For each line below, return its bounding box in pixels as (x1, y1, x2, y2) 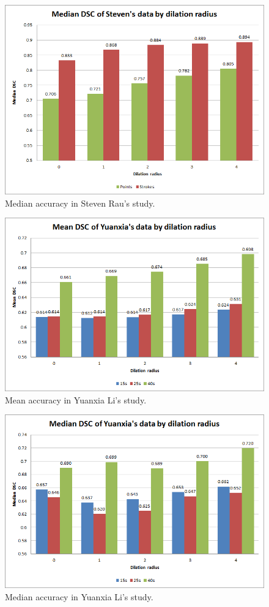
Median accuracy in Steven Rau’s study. (5, 196, 155, 209)
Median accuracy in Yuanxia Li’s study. (5, 590, 153, 603)
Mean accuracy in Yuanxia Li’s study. (5, 393, 147, 406)
